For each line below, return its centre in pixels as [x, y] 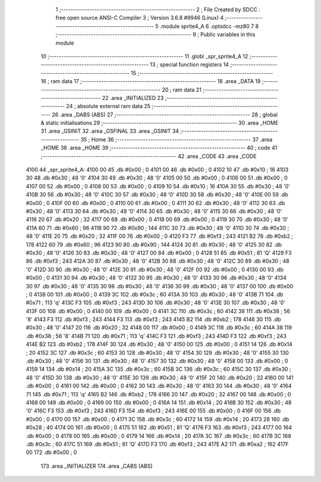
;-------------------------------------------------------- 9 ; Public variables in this [155, 34]
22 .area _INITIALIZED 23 [133, 97]
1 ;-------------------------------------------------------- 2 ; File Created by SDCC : [158, 10]
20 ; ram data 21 [181, 90]
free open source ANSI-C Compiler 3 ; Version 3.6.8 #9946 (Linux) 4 [140, 18]
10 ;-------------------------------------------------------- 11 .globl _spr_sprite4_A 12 [144, 56]
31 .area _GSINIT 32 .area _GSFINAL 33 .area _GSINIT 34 [110, 131]
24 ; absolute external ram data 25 [108, 106]
